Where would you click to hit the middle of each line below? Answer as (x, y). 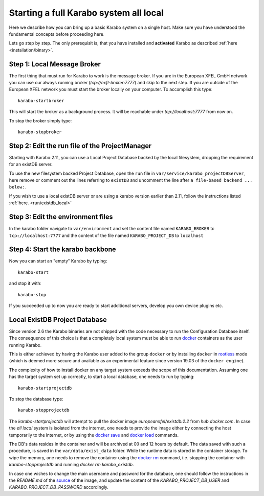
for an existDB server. (31, 165)
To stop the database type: (36, 399)
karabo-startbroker (41, 101)
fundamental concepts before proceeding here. (57, 34)
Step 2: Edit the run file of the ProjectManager (80, 146)
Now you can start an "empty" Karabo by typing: (58, 261)
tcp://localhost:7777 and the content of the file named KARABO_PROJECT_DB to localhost (106, 236)
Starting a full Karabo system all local (86, 13)
